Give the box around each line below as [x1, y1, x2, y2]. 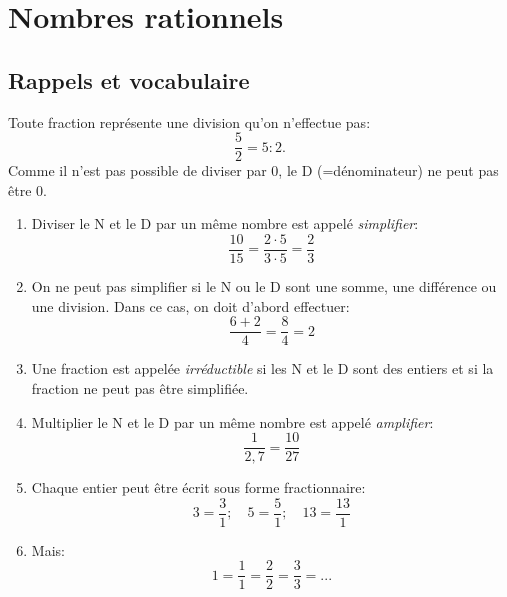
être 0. [8, 179, 47, 200]
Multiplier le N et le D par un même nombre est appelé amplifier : [31, 411, 434, 432]
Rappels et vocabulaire [8, 64, 250, 95]
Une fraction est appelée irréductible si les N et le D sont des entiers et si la [31, 358, 494, 379]
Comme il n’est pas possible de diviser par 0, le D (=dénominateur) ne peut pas [8, 160, 499, 181]
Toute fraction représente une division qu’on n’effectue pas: [8, 111, 371, 132]
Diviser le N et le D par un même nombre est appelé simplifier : [31, 213, 419, 234]
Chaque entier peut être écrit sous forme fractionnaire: [31, 477, 366, 498]
